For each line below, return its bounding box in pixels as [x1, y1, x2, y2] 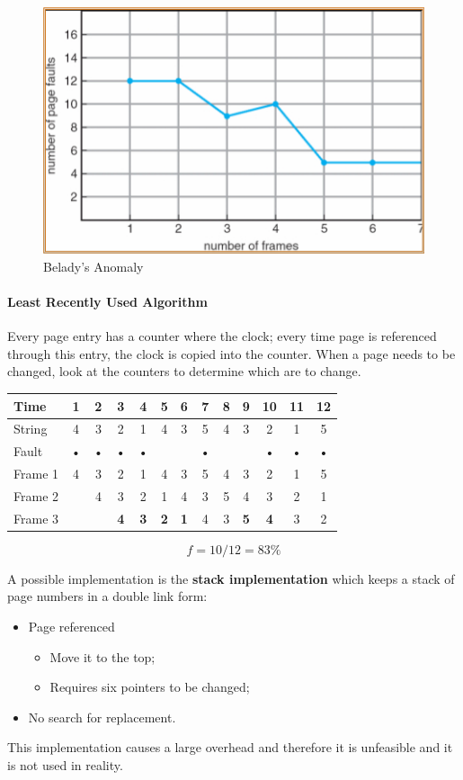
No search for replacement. [28, 707, 176, 726]
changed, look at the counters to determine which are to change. [7, 362, 361, 381]
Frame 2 [13, 486, 59, 505]
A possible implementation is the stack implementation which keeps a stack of [7, 569, 455, 587]
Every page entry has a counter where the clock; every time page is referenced [7, 327, 437, 345]
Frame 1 [13, 464, 59, 483]
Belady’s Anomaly [43, 256, 144, 275]
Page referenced [28, 617, 115, 636]
